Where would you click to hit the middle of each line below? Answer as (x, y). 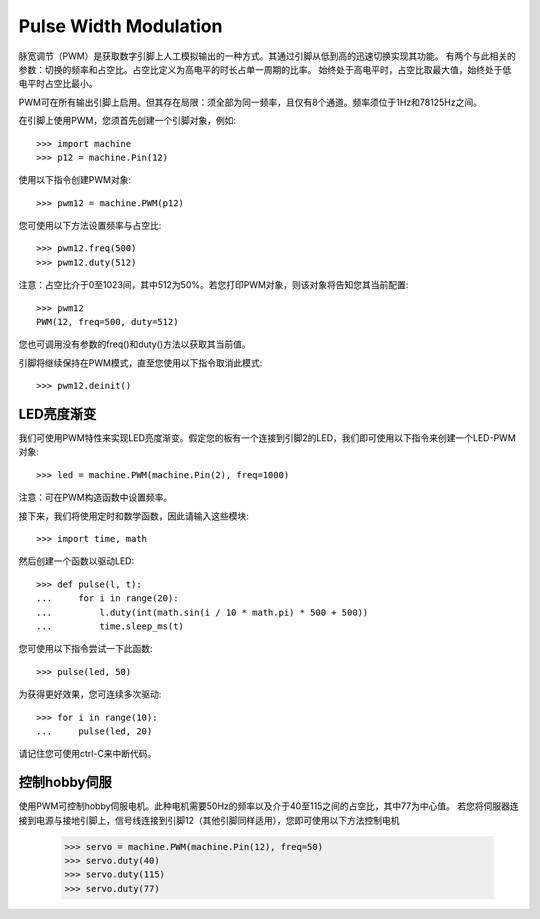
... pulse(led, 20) (94, 731)
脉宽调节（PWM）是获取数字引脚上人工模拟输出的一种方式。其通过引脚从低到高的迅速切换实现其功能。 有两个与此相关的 (267, 56)
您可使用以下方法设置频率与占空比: (90, 226)
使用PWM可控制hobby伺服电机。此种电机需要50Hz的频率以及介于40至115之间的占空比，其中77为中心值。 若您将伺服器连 (268, 806)
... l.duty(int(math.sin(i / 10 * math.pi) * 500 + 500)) (202, 612)
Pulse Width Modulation (120, 26)
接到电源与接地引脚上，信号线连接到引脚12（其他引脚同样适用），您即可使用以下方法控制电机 (209, 820)
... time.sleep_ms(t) (110, 626)
